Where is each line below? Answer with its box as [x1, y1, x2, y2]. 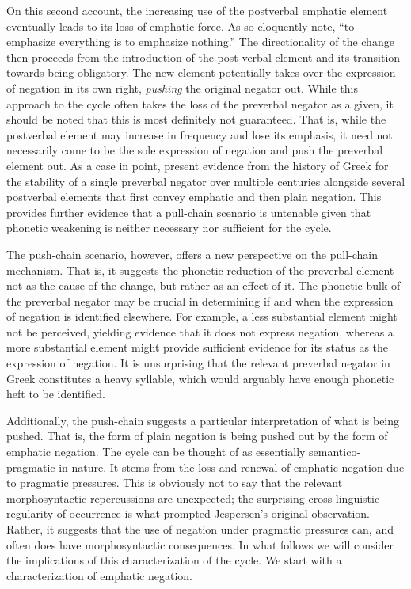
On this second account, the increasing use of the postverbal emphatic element [6, 2, 388, 18]
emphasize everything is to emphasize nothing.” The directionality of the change [6, 33, 394, 50]
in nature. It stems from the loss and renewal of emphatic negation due [59, 458, 405, 475]
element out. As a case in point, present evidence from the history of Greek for [6, 157, 389, 173]
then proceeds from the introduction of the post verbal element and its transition [6, 48, 401, 65]
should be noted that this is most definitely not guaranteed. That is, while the [6, 111, 386, 127]
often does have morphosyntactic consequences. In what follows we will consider [6, 536, 394, 553]
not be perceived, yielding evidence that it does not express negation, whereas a [6, 323, 394, 340]
